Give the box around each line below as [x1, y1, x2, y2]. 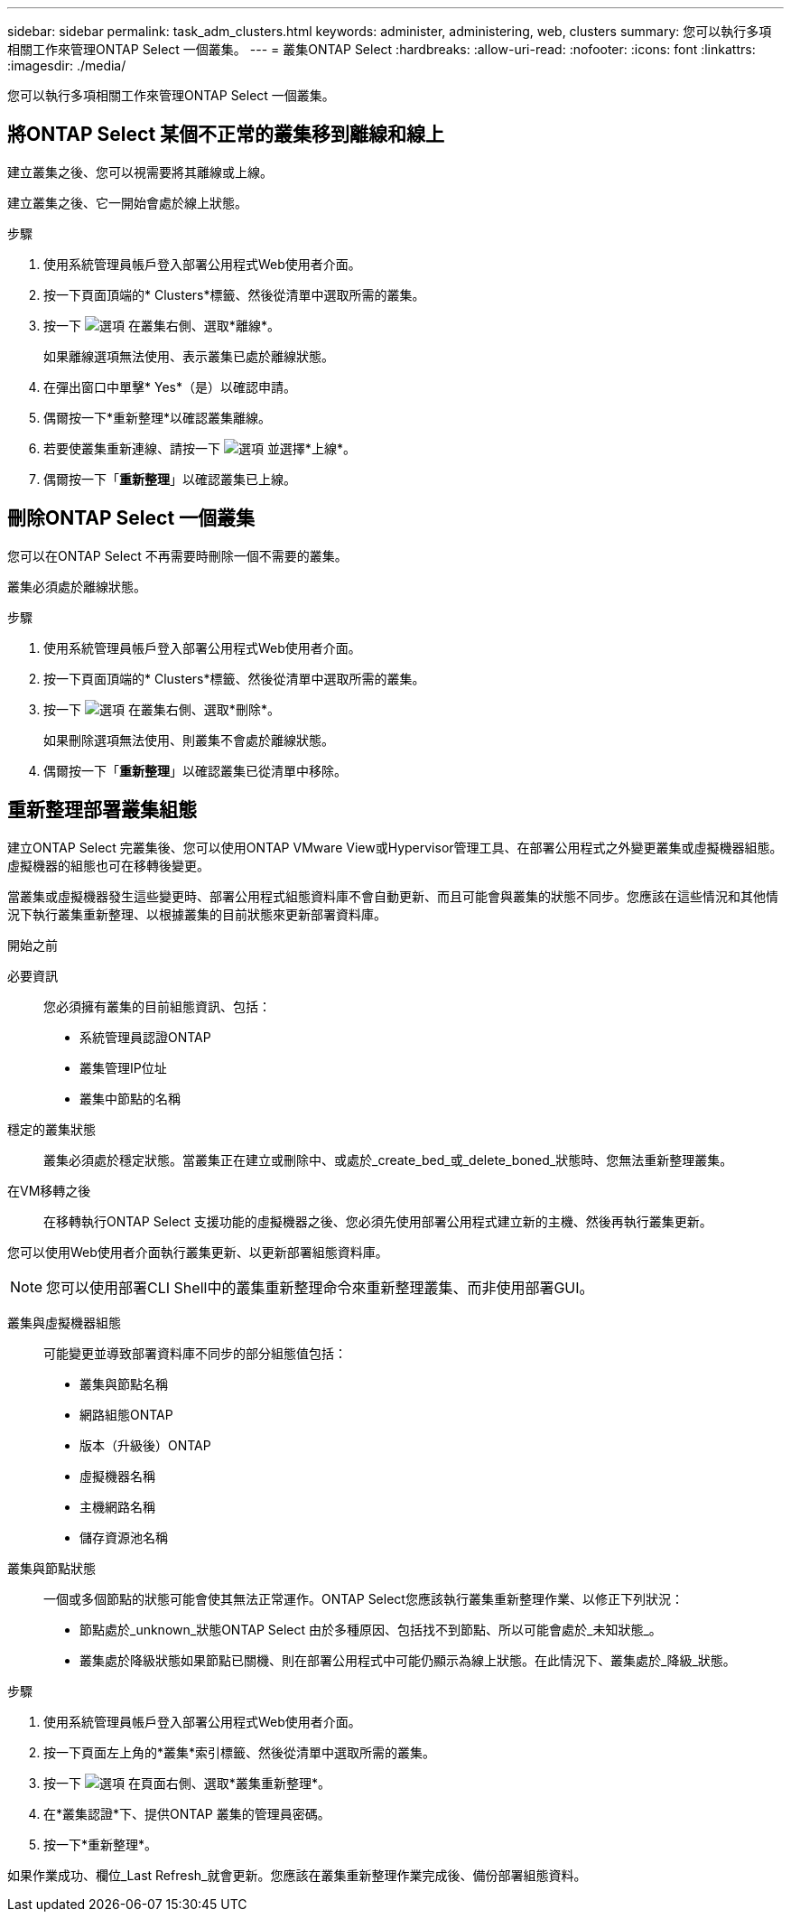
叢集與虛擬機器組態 [7, 1314, 121, 1330]
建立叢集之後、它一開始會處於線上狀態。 [7, 194, 247, 210]
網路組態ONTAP [79, 1406, 173, 1422]
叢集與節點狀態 [7, 1560, 96, 1576]
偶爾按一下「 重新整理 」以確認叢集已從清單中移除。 [43, 762, 347, 778]
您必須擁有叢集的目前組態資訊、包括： [43, 998, 271, 1014]
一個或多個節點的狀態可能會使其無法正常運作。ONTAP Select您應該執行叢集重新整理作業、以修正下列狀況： [43, 1590, 684, 1607]
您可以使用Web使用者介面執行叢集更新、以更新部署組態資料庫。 [7, 1244, 388, 1260]
